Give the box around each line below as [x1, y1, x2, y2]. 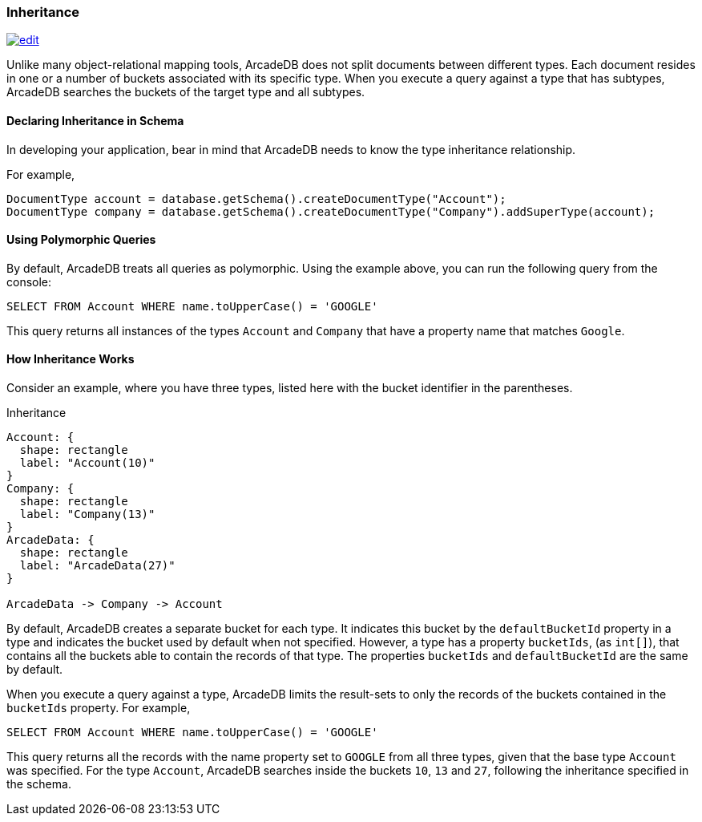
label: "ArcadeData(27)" [19, 559, 175, 573]
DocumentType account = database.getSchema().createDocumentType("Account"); [6, 192, 506, 205]
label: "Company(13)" [19, 508, 155, 521]
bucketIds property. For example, [6, 701, 191, 715]
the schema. [6, 777, 71, 792]
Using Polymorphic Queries [6, 233, 156, 247]
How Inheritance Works [6, 352, 135, 366]
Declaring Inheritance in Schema [6, 113, 184, 128]
